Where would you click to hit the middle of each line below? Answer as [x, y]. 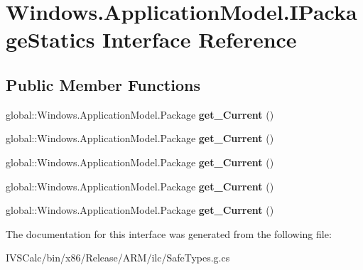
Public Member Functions [103, 84]
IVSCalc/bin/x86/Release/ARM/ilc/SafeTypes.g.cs [118, 258]
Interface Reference [200, 39]
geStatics [50, 39]
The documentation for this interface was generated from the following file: [169, 233]
